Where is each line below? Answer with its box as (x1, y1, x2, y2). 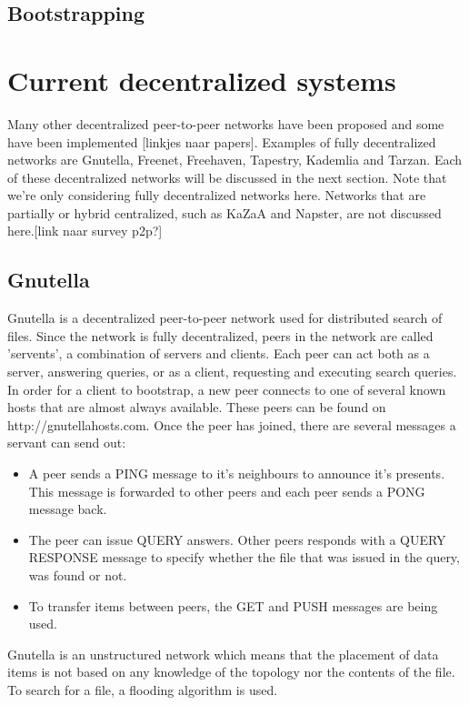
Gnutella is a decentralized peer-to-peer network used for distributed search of (7, 308, 443, 327)
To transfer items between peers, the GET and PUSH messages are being (28, 596, 438, 615)
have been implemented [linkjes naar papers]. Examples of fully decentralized (7, 132, 436, 151)
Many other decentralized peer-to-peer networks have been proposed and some (7, 114, 444, 133)
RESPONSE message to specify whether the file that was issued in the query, (28, 548, 460, 567)
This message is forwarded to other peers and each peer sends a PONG (28, 481, 425, 500)
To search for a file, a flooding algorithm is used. (7, 680, 278, 699)
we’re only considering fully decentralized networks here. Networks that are (7, 186, 426, 205)
